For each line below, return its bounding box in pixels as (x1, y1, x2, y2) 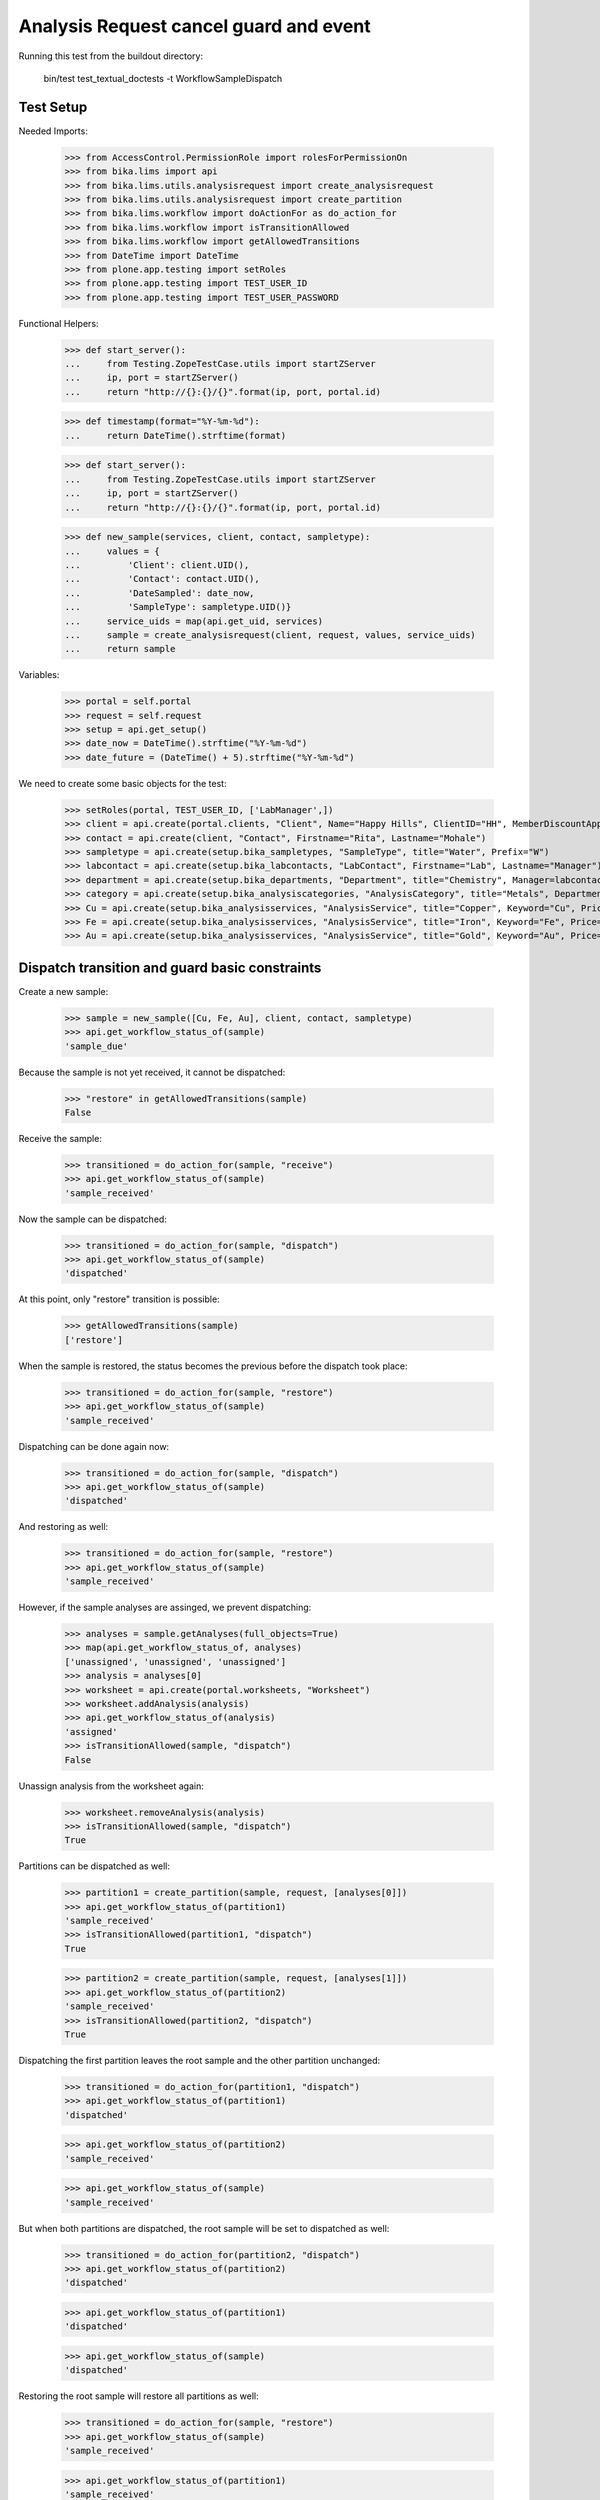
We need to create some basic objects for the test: (18, 777, 227, 789)
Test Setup (18, 98, 88, 115)
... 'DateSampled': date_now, (64, 587, 255, 599)
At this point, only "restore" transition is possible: (18, 1293, 220, 1305)
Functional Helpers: (18, 317, 99, 329)
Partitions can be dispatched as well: (18, 1860, 170, 1872)
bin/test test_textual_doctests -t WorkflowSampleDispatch (43, 72, 283, 84)
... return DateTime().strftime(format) (64, 430, 287, 441)
